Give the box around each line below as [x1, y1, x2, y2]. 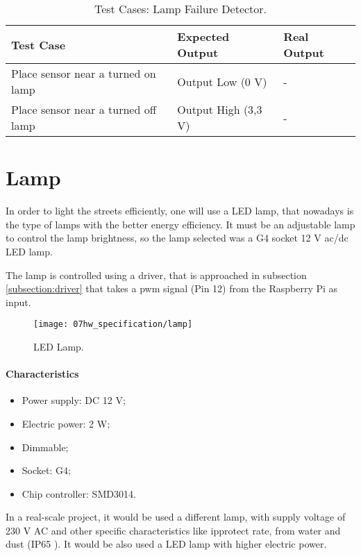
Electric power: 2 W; [22, 416, 110, 430]
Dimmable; [22, 439, 69, 454]
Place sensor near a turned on [11, 65, 156, 81]
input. [6, 294, 31, 309]
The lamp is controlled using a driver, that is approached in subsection [6, 267, 307, 282]
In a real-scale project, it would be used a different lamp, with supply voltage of [6, 509, 346, 524]
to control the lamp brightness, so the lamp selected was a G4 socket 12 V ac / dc [6, 230, 349, 245]
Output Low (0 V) [177, 73, 267, 90]
